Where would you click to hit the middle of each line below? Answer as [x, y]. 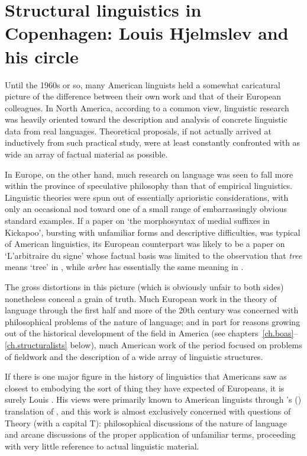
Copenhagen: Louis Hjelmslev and [147, 33]
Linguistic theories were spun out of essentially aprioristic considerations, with [147, 197]
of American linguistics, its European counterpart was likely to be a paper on [145, 244]
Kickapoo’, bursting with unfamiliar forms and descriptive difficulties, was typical [153, 232]
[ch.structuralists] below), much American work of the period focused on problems [153, 344]
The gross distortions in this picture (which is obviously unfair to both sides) [144, 287]
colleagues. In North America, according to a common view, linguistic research [147, 107]
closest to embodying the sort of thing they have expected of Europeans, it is [145, 388]
